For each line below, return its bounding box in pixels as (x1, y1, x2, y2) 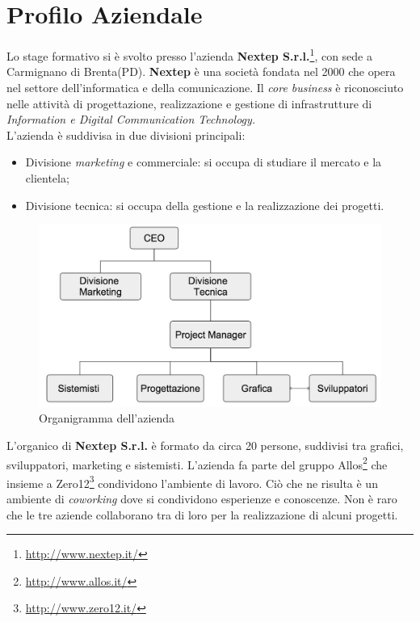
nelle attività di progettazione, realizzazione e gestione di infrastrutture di (6, 95, 372, 111)
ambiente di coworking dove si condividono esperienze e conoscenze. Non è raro (6, 490, 397, 507)
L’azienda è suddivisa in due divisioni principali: (6, 126, 246, 143)
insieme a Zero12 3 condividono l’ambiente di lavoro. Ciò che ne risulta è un (6, 472, 378, 491)
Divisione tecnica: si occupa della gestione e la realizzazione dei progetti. (25, 196, 384, 213)
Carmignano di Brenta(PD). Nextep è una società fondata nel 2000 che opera (6, 63, 396, 80)
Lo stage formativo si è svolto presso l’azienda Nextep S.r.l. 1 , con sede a (6, 45, 373, 64)
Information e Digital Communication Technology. (6, 111, 256, 128)
